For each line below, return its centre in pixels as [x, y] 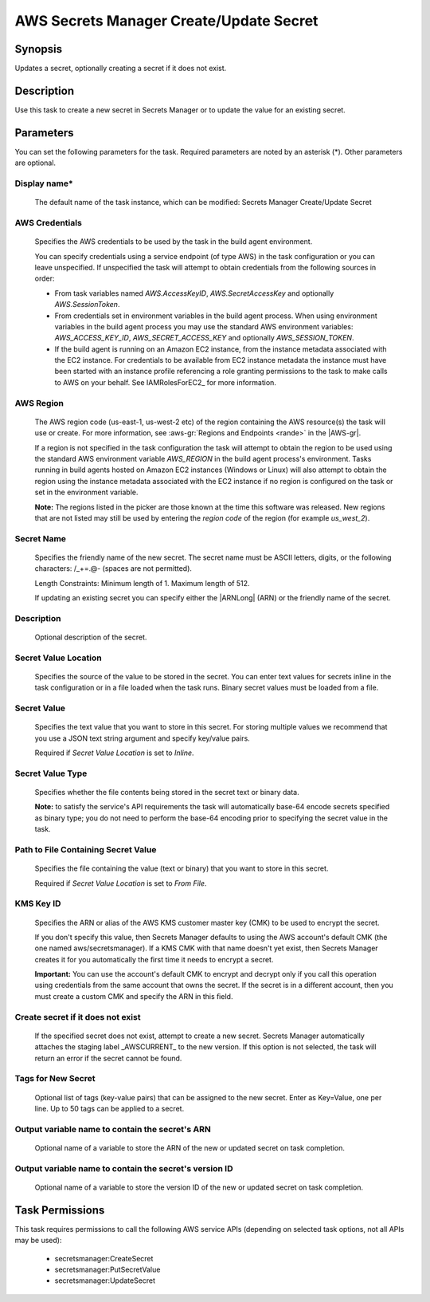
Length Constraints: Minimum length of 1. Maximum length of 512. [142, 583]
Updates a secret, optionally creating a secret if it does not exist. [121, 69]
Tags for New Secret [55, 1079]
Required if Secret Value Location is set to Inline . [114, 753]
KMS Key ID [38, 903]
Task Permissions [60, 1210]
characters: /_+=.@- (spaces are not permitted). [113, 568]
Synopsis [39, 49]
